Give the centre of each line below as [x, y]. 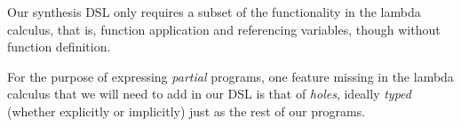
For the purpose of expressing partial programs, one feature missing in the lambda [230, 76]
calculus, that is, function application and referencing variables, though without [224, 29]
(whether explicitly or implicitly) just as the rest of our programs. [187, 111]
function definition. [59, 47]
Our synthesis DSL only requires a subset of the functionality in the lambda [214, 12]
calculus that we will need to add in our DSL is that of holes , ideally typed [209, 94]
